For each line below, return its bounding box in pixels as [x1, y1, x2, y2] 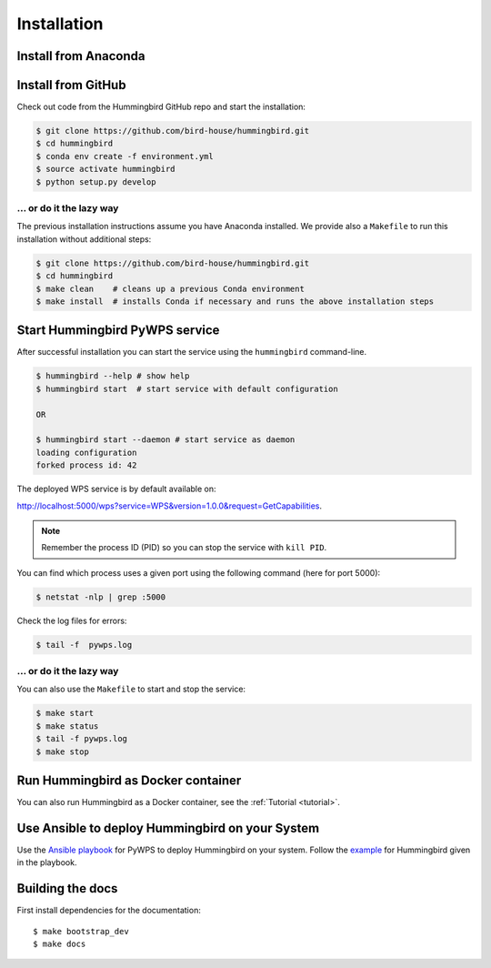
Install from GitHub [16, 77, 126, 93]
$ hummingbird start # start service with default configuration [35, 383, 338, 394]
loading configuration [35, 447, 137, 458]
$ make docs [33, 939, 86, 949]
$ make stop [35, 746, 90, 757]
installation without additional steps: [16, 233, 152, 245]
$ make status [35, 721, 99, 731]
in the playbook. [16, 857, 77, 868]
